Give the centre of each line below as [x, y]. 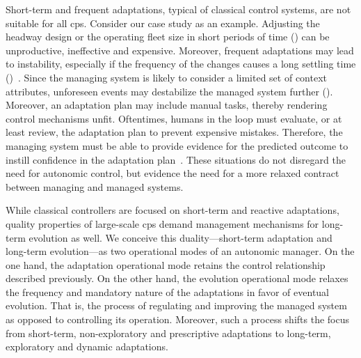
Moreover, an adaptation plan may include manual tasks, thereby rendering [167, 105]
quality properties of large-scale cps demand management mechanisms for [162, 223]
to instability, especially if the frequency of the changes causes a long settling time [181, 64]
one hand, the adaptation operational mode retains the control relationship [166, 264]
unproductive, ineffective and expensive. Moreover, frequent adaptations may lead [180, 50]
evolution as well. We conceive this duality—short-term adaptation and [180, 237]
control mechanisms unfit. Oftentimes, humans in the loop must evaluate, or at [174, 118]
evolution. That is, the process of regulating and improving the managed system [176, 305]
